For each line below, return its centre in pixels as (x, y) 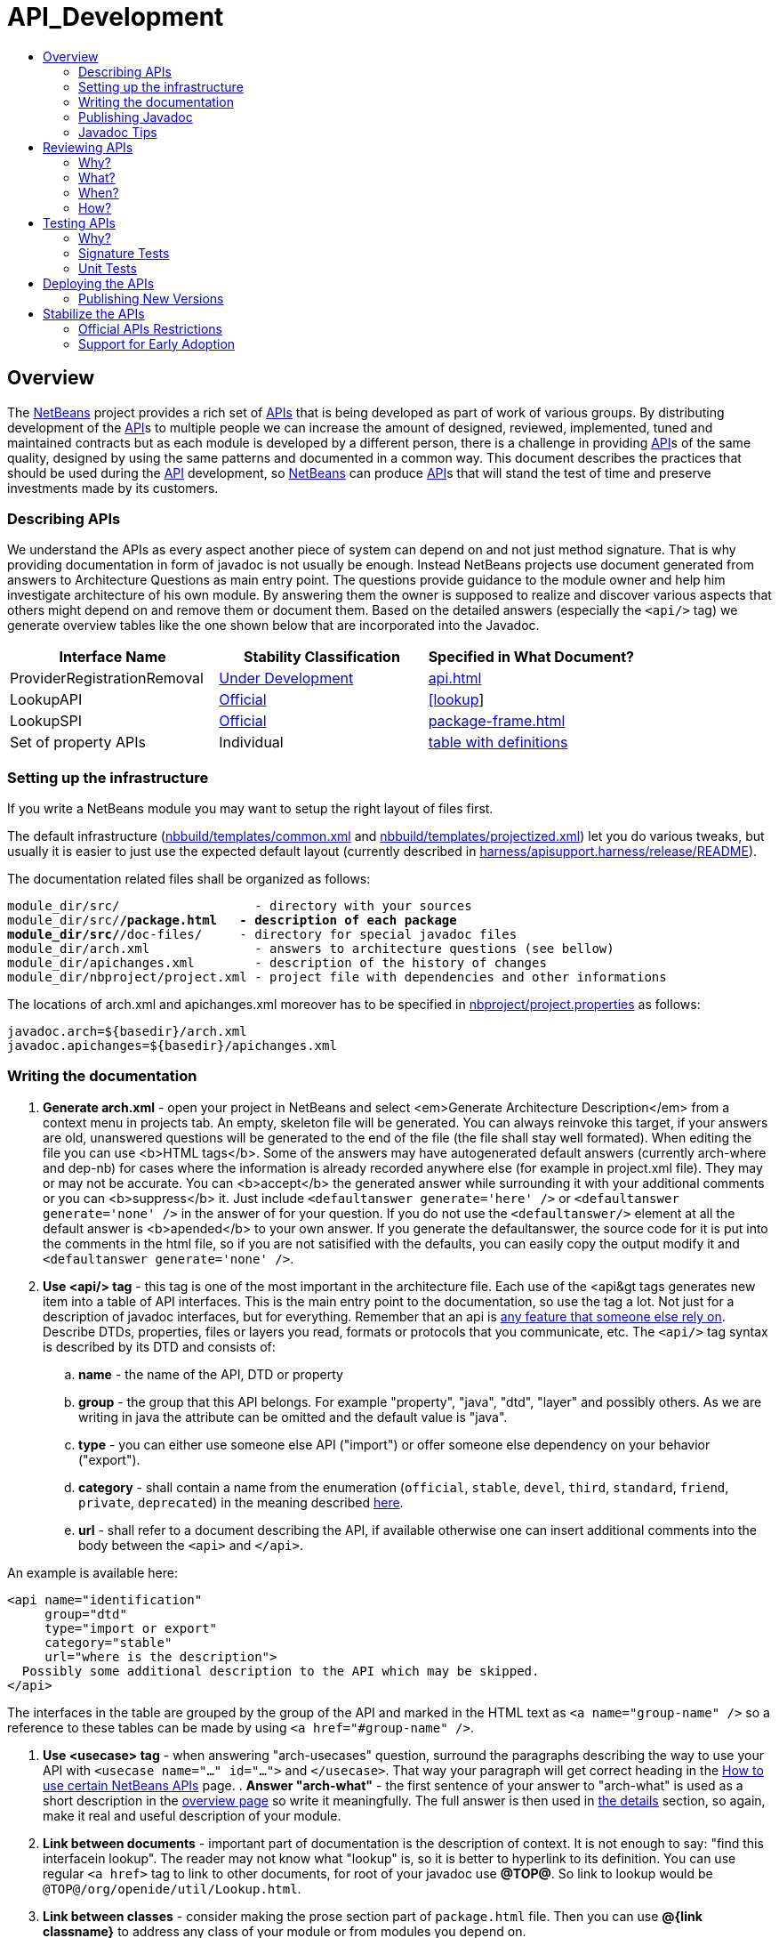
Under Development (286, 678)
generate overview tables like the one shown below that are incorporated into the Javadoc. (273, 626)
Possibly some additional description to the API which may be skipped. (281, 1671)
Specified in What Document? (531, 657)
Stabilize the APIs (94, 313)
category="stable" (108, 1642)
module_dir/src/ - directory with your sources (240, 906)
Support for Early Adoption (157, 343)
